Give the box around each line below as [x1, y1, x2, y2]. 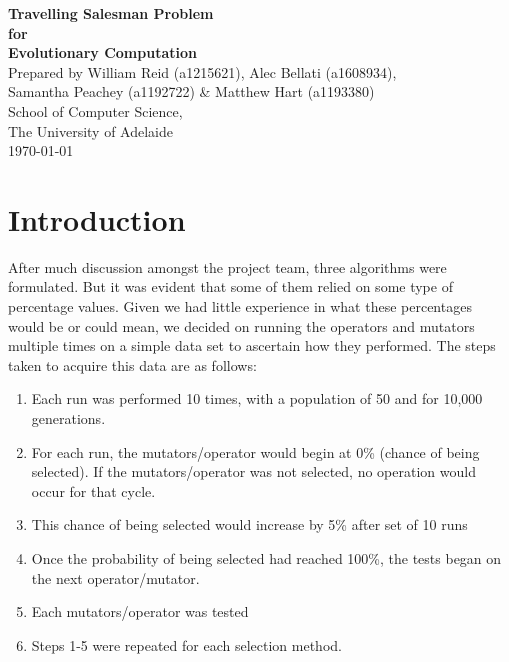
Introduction [8, 198, 186, 239]
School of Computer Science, [8, 100, 183, 121]
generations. [31, 408, 106, 429]
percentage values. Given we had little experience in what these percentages [8, 296, 472, 317]
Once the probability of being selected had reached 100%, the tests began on [31, 548, 502, 568]
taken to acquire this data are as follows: [8, 354, 257, 375]
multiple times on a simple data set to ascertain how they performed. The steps [8, 335, 496, 356]
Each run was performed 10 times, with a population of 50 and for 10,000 [31, 388, 483, 409]
